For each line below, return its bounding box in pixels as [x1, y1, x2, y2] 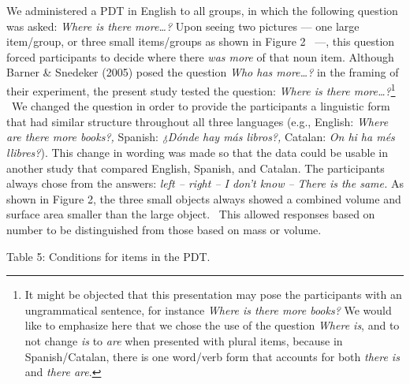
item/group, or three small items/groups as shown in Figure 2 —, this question [6, 33, 395, 50]
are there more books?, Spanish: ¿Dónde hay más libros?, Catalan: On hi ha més [6, 129, 395, 145]
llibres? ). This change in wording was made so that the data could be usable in [6, 144, 389, 160]
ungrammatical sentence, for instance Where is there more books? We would [24, 301, 392, 318]
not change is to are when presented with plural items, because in [24, 332, 343, 349]
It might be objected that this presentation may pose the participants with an [24, 286, 402, 303]
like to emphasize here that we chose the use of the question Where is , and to [24, 317, 400, 334]
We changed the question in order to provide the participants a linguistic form [11, 98, 390, 114]
